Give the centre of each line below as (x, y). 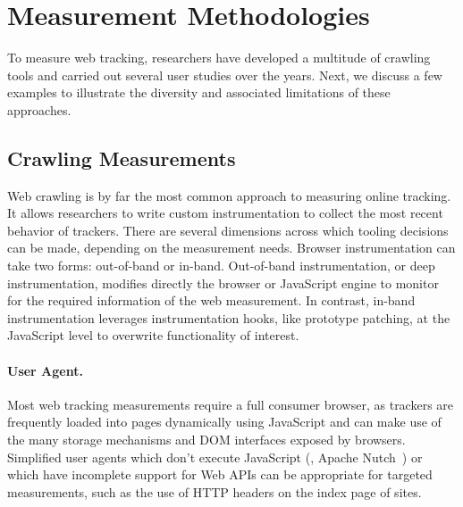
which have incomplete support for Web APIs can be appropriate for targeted (220, 474)
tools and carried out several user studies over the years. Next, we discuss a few (225, 75)
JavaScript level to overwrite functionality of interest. (153, 335)
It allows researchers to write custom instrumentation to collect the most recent (225, 213)
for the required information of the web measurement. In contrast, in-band (211, 300)
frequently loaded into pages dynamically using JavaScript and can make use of (224, 422)
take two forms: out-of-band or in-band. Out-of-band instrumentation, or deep (221, 266)
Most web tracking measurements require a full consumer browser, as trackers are (231, 404)
